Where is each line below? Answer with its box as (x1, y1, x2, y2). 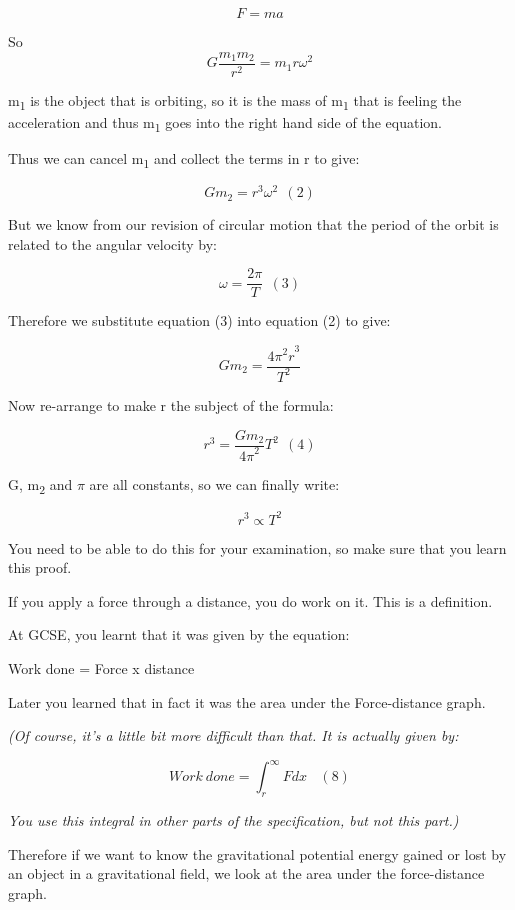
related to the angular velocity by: (8, 233, 217, 254)
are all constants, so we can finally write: (89, 473, 340, 494)
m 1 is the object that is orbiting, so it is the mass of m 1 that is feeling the (8, 89, 462, 113)
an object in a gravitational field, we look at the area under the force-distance (8, 863, 485, 884)
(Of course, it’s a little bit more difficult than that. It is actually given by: (8, 725, 459, 746)
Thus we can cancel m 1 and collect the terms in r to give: (8, 147, 360, 171)
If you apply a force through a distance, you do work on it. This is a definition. (8, 590, 493, 611)
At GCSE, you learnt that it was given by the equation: (8, 624, 350, 645)
